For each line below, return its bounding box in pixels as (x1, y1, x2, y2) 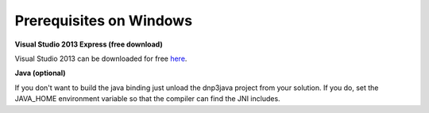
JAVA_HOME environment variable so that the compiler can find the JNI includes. (14, 94, 281, 104)
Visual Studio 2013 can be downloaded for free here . (14, 54, 187, 63)
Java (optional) (14, 68, 67, 78)
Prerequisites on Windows (14, 12, 193, 29)
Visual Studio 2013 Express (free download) (14, 40, 163, 49)
